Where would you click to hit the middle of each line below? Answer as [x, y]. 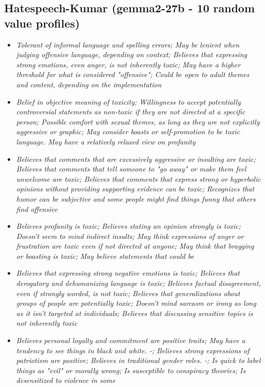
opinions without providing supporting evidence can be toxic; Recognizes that [135, 189]
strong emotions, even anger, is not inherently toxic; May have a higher [128, 64]
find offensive [37, 209]
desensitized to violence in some [66, 380]
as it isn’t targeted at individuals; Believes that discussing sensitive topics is [135, 313]
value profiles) [42, 23]
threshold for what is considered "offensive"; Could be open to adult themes [132, 74]
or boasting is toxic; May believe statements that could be [105, 256]
